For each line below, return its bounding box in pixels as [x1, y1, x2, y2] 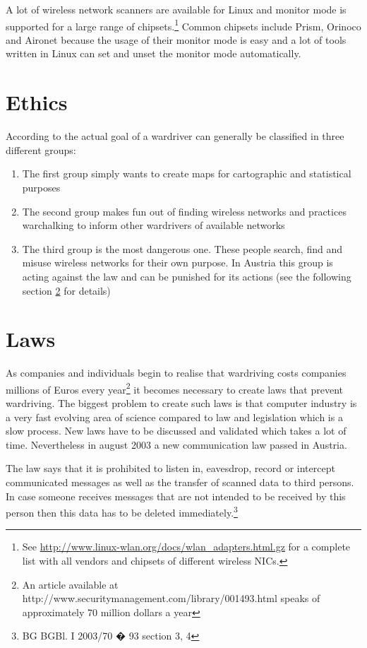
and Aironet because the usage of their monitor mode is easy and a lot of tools [6, 32, 347, 47]
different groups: [6, 142, 76, 157]
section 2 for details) [22, 283, 111, 298]
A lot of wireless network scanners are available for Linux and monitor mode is [6, 2, 347, 16]
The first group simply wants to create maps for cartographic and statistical [22, 166, 351, 181]
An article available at [22, 577, 119, 591]
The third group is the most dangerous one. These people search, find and [22, 241, 343, 256]
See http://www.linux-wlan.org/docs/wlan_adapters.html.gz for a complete [22, 539, 351, 554]
